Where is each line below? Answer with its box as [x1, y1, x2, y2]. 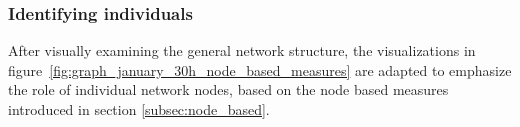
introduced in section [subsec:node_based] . [8, 99, 270, 119]
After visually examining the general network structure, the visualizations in [8, 40, 476, 61]
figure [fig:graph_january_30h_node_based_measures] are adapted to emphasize [8, 59, 512, 80]
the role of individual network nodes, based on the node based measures [8, 79, 449, 100]
